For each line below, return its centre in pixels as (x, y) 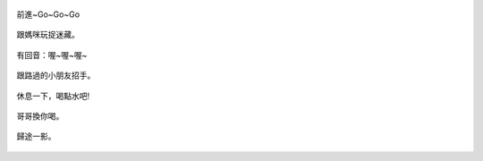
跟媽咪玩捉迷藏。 (48, 35)
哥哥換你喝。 (40, 115)
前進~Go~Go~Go (48, 14)
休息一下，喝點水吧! (53, 96)
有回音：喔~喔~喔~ (52, 55)
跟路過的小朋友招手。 (56, 75)
